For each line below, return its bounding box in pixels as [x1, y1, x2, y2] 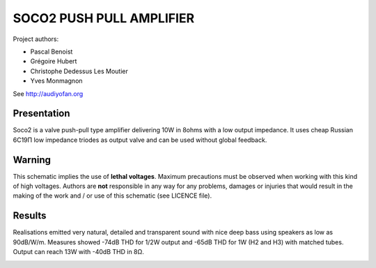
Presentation [13, 108, 70, 120]
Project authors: [13, 35, 59, 43]
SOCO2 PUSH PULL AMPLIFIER [13, 10, 195, 26]
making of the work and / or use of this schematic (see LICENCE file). [13, 191, 212, 200]
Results [13, 210, 47, 222]
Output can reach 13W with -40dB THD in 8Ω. [13, 248, 144, 256]
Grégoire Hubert [30, 57, 77, 65]
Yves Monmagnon [30, 77, 83, 85]
